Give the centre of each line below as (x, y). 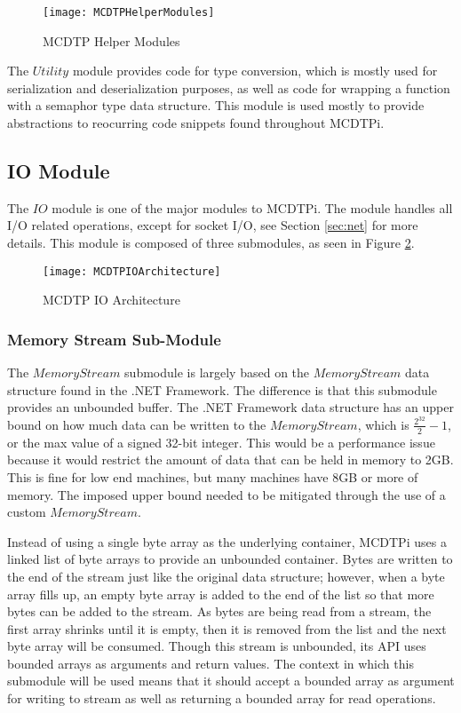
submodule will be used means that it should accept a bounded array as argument (231, 681)
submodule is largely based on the (217, 372)
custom (27, 512)
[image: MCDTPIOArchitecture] (132, 271)
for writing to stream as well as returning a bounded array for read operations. (222, 698)
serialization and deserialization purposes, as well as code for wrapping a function (229, 87)
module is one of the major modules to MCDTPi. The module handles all (252, 207)
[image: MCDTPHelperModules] (129, 12)
